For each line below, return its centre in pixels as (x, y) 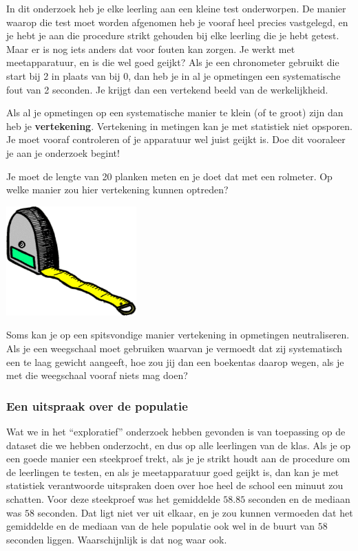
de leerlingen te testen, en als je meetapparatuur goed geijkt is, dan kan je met (173, 472)
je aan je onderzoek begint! (63, 152)
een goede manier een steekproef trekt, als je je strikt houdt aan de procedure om (178, 458)
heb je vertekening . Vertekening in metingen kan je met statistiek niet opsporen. (180, 126)
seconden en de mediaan (299, 499)
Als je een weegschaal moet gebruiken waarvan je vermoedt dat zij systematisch (175, 348)
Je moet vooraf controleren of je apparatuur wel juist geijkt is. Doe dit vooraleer (176, 139)
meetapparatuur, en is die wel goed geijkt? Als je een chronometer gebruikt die (173, 62)
